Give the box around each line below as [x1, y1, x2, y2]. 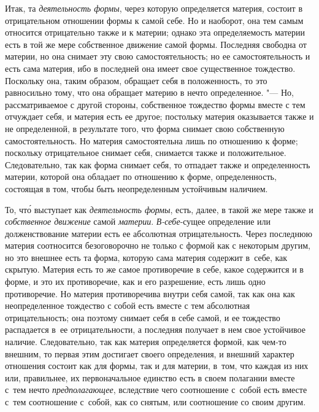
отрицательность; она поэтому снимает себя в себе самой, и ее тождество [5, 311, 280, 324]
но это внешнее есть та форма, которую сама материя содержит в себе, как [5, 251, 288, 263]
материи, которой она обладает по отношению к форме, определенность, [5, 170, 277, 183]
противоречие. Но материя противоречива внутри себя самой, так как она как [5, 287, 295, 300]
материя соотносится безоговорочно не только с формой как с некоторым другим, [5, 239, 310, 252]
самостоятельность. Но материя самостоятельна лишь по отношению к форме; [5, 134, 298, 147]
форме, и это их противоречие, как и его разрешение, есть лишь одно [5, 275, 266, 288]
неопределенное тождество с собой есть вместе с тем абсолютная [5, 299, 250, 312]
